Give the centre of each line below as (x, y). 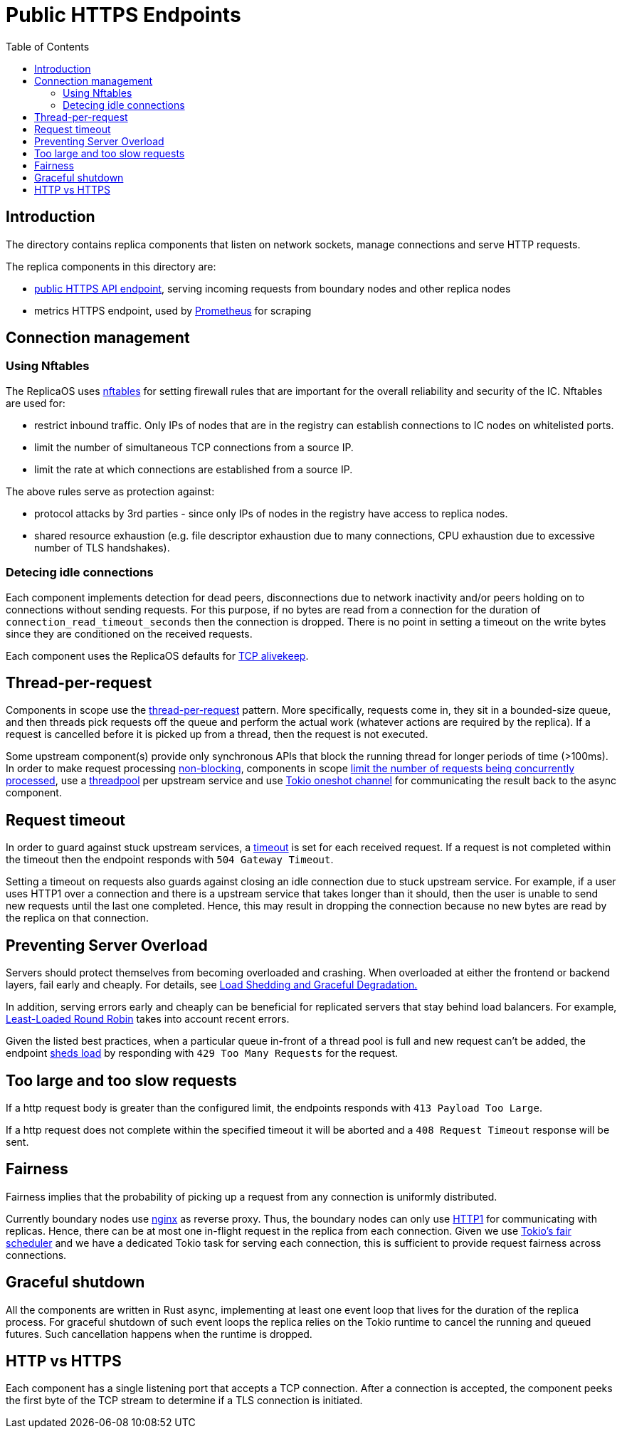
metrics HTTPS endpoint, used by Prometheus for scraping (173, 310)
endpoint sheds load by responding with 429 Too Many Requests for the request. (202, 1053)
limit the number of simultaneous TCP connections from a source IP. (194, 447)
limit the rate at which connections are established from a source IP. (194, 469)
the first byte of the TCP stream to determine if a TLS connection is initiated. (184, 1401)
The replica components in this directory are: (111, 266)
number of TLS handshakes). (102, 547)
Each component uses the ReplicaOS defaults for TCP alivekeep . (157, 655)
